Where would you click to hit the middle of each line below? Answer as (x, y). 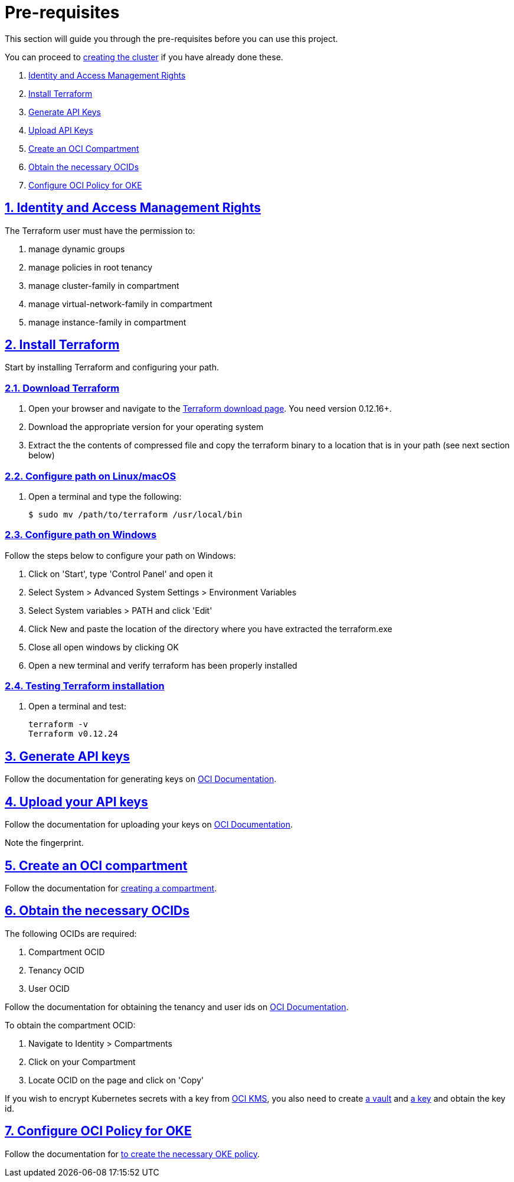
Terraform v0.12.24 (73, 734)
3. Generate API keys (68, 756)
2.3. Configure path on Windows (81, 535)
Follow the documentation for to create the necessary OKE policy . (132, 1154)
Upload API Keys (61, 130)
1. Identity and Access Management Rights (133, 208)
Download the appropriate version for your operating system (146, 427)
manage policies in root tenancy (91, 267)
